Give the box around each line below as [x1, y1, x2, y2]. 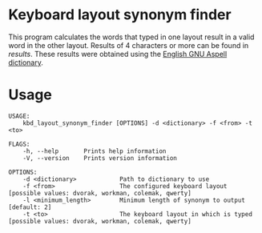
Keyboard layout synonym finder [8, 6, 232, 24]
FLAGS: [8, 140, 30, 148]
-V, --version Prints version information [22, 154, 178, 162]
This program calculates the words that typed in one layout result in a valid [8, 32, 255, 42]
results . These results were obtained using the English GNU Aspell [8, 49, 228, 58]
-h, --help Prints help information [22, 147, 167, 155]
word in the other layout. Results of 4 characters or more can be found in [8, 40, 249, 50]
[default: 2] [8, 203, 52, 211]
